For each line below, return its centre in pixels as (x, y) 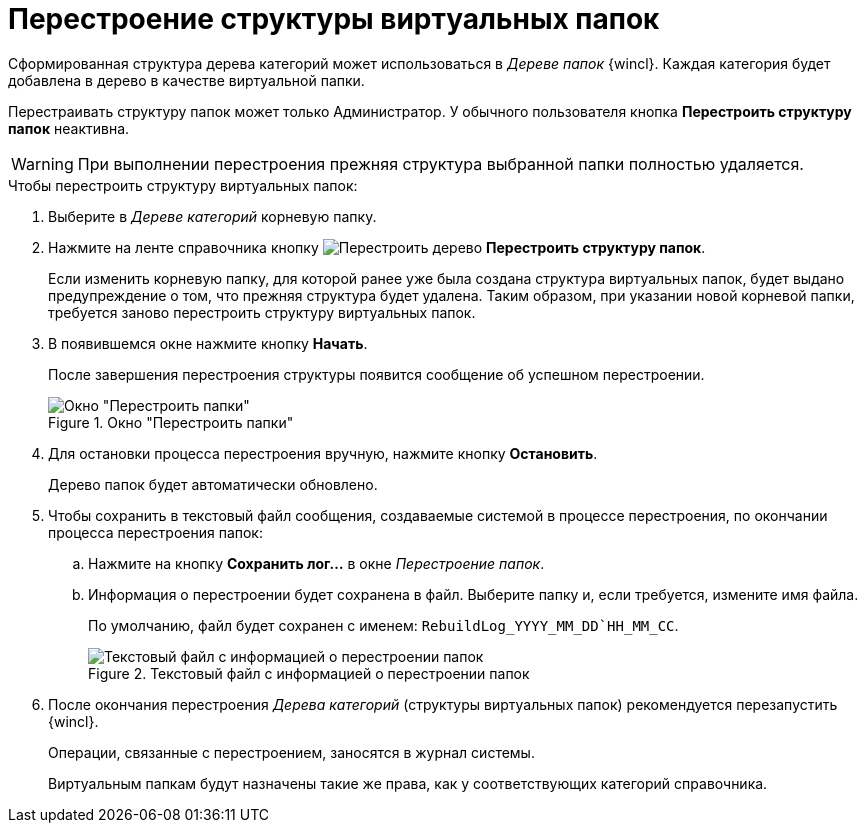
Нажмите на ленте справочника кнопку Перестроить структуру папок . (377, 247)
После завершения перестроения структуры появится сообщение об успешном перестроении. (376, 374)
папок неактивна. (69, 128)
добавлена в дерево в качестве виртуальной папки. (186, 80)
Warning (42, 163)
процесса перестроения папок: (155, 532)
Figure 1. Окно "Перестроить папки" (171, 422)
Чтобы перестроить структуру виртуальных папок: (183, 185)
